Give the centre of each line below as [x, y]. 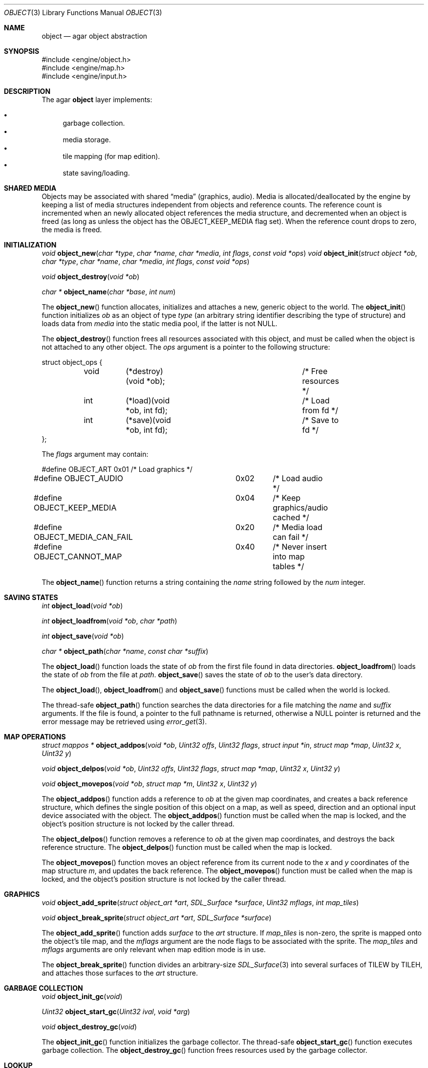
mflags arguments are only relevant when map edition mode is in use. [154, 949]
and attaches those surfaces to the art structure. [120, 973]
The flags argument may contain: [95, 454]
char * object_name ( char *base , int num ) [109, 292]
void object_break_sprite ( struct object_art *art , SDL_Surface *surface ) [157, 918]
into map [289, 556]
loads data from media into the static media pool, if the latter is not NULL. [160, 323]
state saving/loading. [96, 173]
